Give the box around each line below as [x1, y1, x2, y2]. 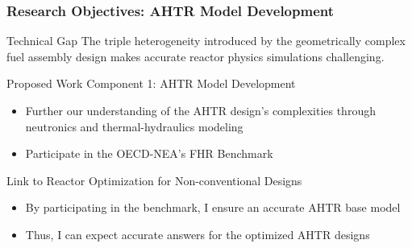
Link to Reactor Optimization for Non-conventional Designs [6, 172, 302, 188]
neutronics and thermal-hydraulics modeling [25, 118, 243, 134]
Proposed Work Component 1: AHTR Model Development [6, 75, 296, 92]
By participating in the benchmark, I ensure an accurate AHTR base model [25, 199, 401, 216]
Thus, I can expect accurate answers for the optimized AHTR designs [25, 225, 370, 242]
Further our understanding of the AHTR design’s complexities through [25, 102, 376, 118]
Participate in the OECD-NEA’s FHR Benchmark [25, 145, 273, 162]
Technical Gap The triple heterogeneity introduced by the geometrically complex [6, 32, 406, 49]
